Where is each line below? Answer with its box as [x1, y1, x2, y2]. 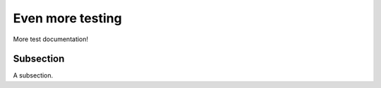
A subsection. [13, 71, 54, 80]
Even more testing [13, 10, 123, 26]
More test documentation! [13, 35, 88, 43]
